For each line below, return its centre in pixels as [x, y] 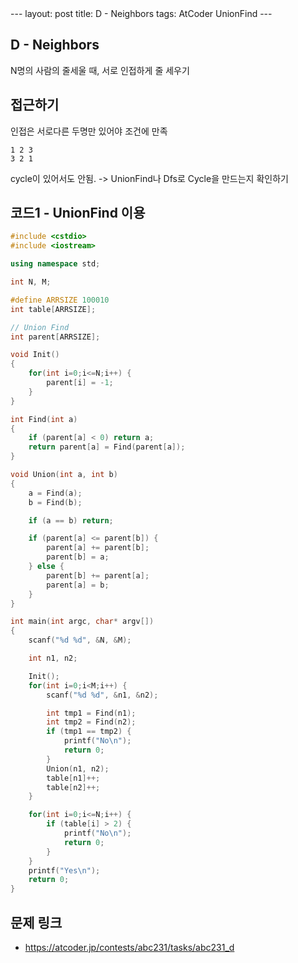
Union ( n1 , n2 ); [78, 768]
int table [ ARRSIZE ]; [53, 309]
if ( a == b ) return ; [71, 520]
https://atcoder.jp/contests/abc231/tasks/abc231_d [129, 947]
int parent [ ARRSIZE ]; [55, 337]
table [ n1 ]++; [73, 778]
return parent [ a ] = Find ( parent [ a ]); [107, 447]
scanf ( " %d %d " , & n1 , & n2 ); [102, 695]
